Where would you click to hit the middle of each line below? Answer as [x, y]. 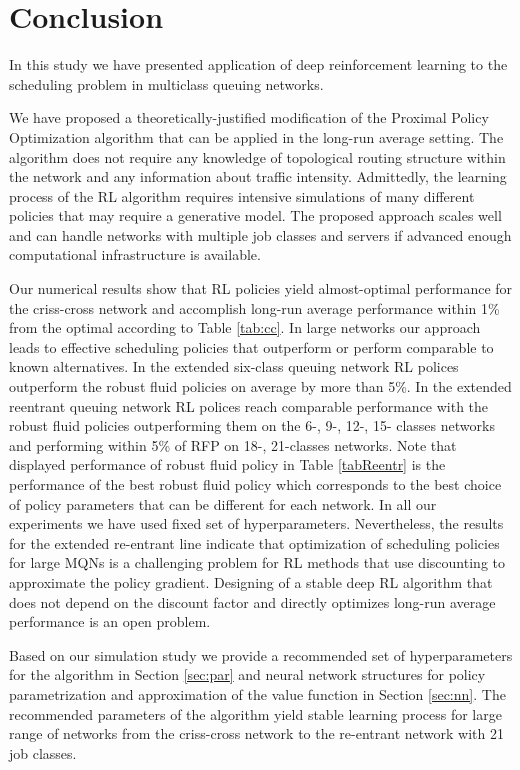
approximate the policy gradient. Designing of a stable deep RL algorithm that [251, 581]
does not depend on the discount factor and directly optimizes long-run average [252, 601]
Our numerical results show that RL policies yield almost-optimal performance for [261, 288]
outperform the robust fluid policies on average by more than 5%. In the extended [260, 386]
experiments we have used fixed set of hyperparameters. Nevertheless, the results [256, 523]
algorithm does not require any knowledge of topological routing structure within [257, 156]
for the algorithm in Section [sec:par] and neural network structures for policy [247, 674]
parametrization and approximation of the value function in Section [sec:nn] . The [257, 693]
